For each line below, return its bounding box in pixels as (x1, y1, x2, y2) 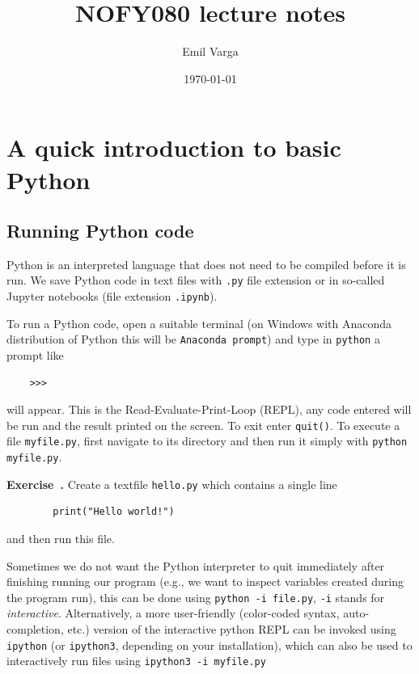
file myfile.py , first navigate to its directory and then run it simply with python (6, 432, 408, 449)
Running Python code (6, 218, 194, 243)
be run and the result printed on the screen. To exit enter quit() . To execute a (6, 416, 400, 433)
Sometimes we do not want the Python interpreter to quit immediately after (6, 557, 385, 574)
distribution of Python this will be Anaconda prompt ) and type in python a (6, 331, 380, 348)
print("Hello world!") (53, 506, 175, 518)
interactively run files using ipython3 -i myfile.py (6, 652, 266, 669)
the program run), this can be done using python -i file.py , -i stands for (6, 588, 385, 605)
